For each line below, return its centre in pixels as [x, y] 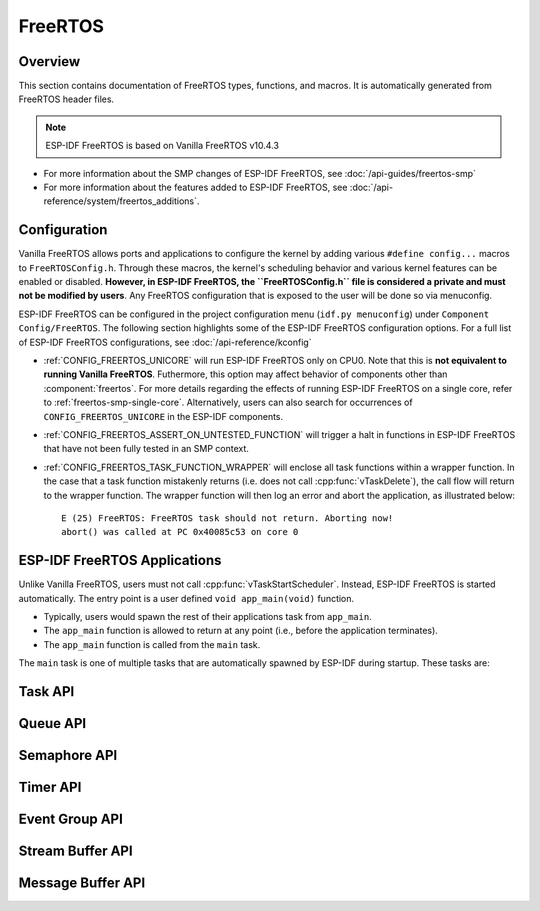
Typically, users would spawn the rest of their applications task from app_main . [207, 617]
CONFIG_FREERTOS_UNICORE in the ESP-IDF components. [163, 416]
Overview [49, 61]
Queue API [52, 723]
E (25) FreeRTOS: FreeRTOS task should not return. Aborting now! [227, 518]
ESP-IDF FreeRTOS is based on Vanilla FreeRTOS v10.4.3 [162, 146]
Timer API [50, 787]
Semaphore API [68, 755]
